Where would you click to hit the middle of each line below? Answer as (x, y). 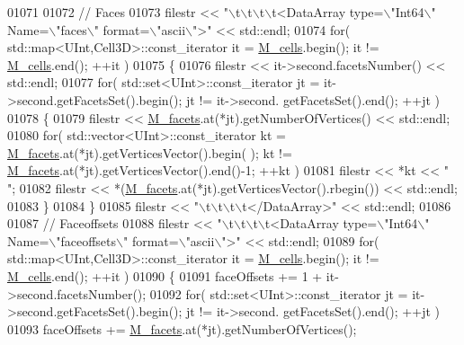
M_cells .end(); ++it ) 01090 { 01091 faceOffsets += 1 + (165, 275)
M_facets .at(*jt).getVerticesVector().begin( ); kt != (150, 152)
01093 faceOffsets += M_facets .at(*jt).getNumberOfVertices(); (182, 328)
